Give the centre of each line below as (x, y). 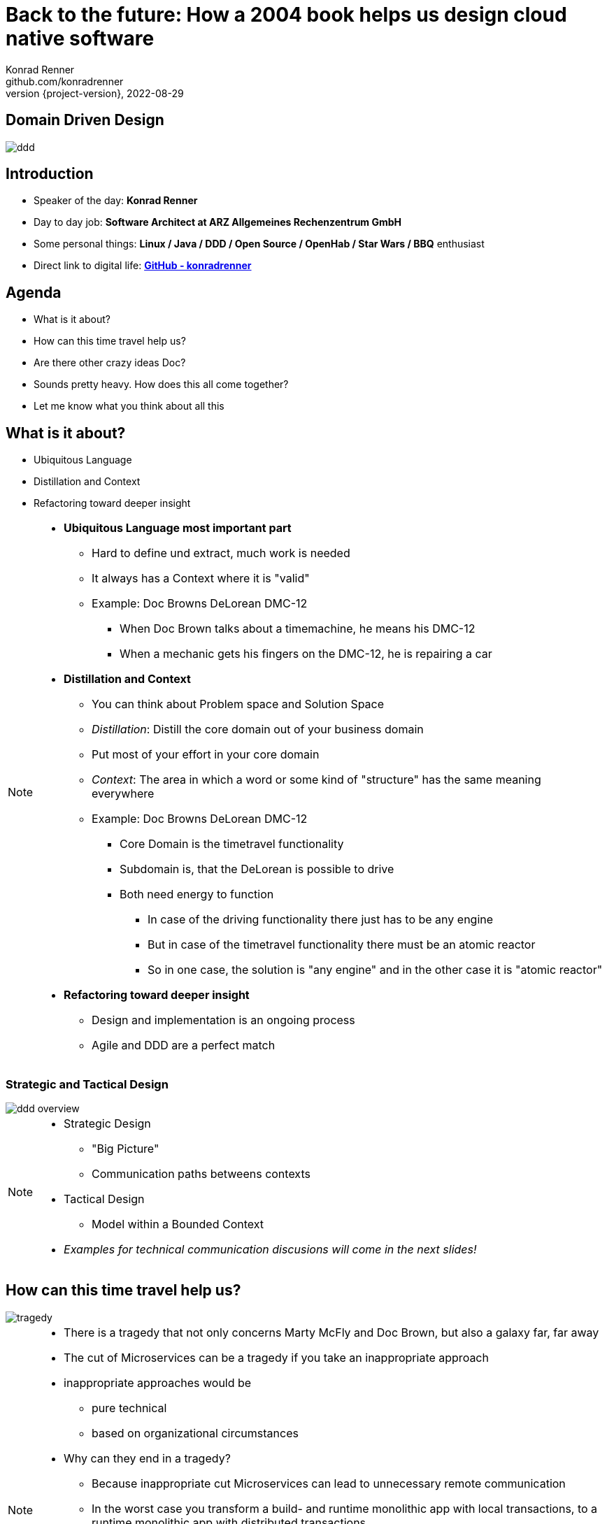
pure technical (129, 1408)
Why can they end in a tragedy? (147, 1458)
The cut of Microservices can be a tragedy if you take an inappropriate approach (276, 1357)
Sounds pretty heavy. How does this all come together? (161, 384)
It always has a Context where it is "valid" (201, 578)
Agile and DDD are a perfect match (184, 1045)
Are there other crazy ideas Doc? (110, 363)
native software (80, 38)
